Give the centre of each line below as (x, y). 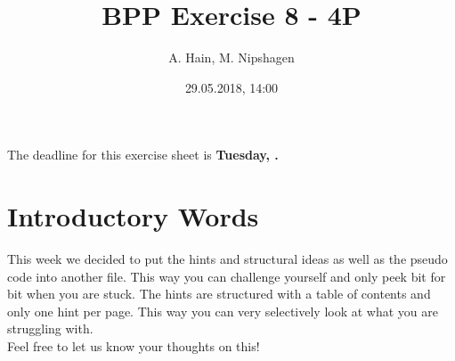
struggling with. (50, 328)
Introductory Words (133, 216)
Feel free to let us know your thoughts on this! (134, 346)
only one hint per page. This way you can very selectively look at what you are (223, 311)
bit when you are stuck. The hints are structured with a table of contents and (219, 294)
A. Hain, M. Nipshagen (232, 57)
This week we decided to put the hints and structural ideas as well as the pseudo (227, 259)
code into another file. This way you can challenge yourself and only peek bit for (227, 276)
